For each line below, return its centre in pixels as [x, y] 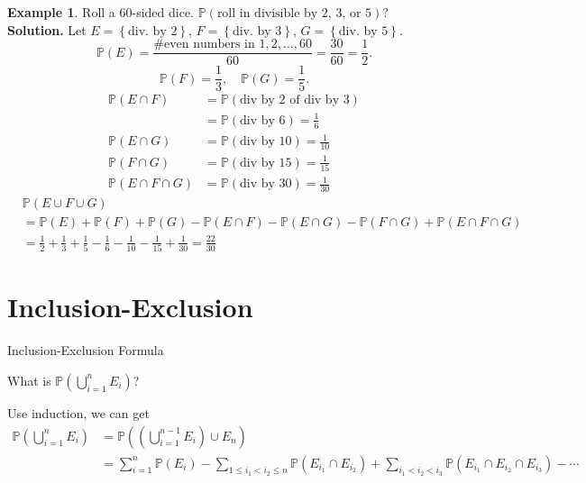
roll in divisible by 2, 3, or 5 [294, 14]
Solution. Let [47, 29]
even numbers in [209, 45]
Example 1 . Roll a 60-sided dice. [101, 12]
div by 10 [266, 142]
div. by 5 [363, 31]
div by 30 [266, 184]
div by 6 [263, 120]
